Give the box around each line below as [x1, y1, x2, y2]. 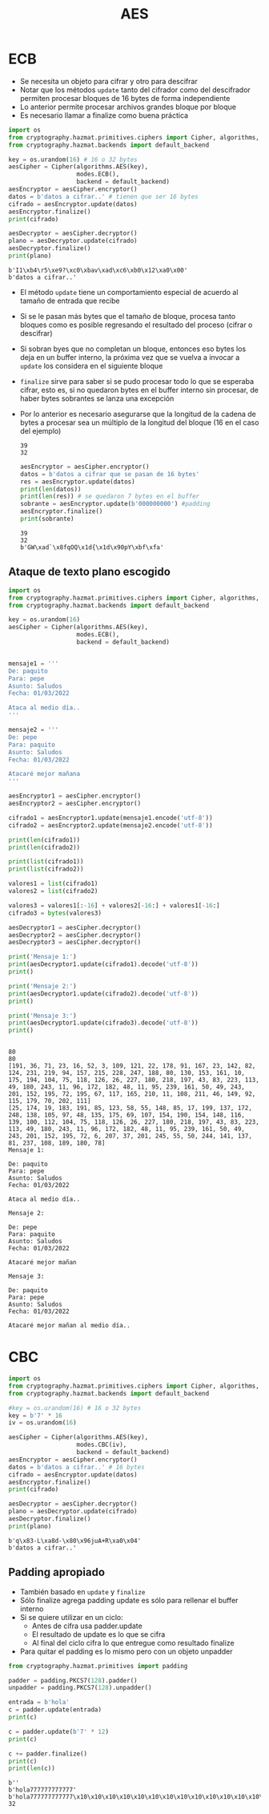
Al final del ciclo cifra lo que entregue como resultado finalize [31, 1638, 235, 1647]
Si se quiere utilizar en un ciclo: [19, 1612, 124, 1622]
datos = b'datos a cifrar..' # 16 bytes [8, 1463, 146, 1471]
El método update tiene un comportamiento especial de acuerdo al [19, 287, 239, 297]
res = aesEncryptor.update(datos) [19, 478, 135, 486]
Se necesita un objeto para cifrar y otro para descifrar [19, 76, 198, 86]
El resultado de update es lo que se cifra [31, 1629, 166, 1639]
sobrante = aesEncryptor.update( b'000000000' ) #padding [19, 500, 211, 508]
